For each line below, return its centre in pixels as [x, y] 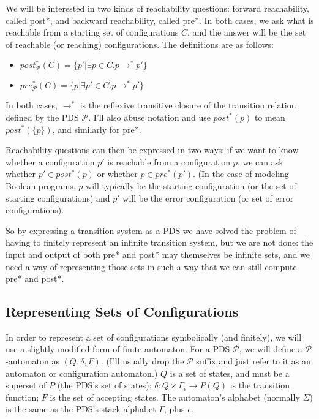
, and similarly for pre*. [97, 129]
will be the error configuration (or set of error [208, 198]
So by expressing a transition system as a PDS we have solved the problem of [151, 230]
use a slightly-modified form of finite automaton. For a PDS [118, 349]
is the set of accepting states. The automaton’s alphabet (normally [175, 397]
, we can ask [260, 161]
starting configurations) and [58, 198]
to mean [270, 117]
